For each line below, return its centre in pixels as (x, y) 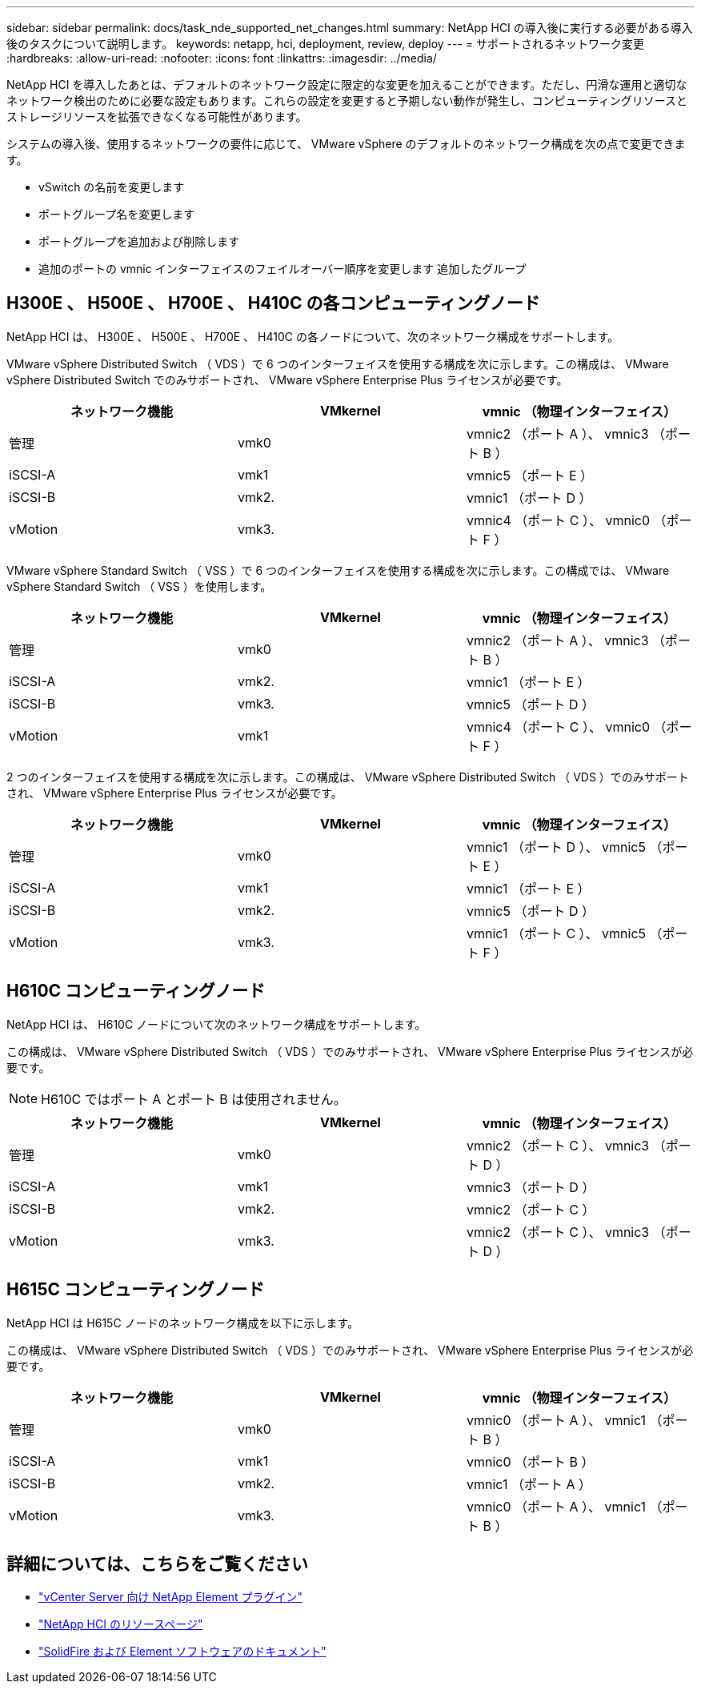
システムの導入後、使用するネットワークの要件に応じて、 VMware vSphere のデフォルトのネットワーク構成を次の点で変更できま (346, 144)
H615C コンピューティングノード (136, 1290)
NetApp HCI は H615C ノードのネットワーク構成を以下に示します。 (183, 1323)
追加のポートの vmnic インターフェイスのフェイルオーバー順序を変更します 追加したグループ (282, 269)
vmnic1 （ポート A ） (529, 1484)
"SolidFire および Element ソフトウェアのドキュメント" (182, 1652)
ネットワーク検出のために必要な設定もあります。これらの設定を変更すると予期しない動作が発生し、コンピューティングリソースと (347, 100)
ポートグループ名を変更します (117, 214)
